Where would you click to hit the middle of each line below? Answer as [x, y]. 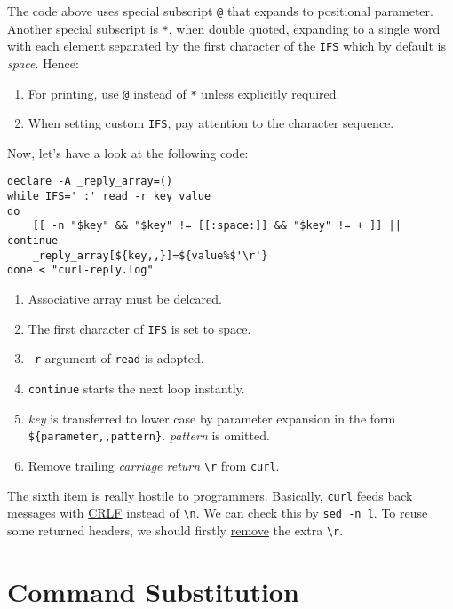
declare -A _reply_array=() [90, 182]
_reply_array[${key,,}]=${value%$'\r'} [150, 255]
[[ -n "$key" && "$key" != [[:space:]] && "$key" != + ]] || [217, 226]
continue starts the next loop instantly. [136, 388]
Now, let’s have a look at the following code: [128, 152]
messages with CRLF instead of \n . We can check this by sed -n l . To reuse [218, 513]
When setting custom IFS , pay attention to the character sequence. [211, 123]
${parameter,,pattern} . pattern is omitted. [149, 435]
